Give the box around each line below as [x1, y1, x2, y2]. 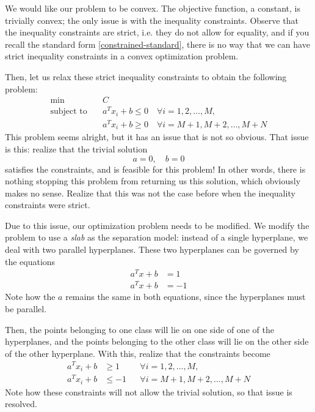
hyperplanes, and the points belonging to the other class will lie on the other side [5, 335, 309, 348]
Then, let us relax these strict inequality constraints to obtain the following [5, 70, 287, 83]
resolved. [5, 397, 38, 410]
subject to [50, 107, 87, 116]
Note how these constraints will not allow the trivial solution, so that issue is [5, 385, 292, 398]
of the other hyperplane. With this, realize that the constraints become [5, 346, 270, 359]
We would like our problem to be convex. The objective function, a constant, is [5, 2, 301, 14]
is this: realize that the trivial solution [5, 142, 148, 155]
